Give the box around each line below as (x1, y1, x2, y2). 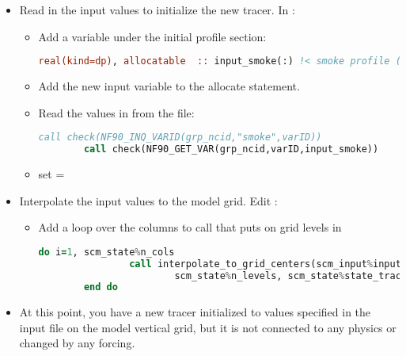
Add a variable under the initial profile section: (38, 28, 267, 44)
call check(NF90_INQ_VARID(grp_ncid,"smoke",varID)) (38, 132, 322, 144)
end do (83, 281, 118, 293)
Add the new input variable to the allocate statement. (38, 78, 300, 94)
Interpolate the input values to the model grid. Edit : (19, 192, 278, 209)
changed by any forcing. (19, 335, 135, 351)
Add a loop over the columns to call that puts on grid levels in (38, 219, 342, 235)
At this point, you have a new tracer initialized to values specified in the (19, 304, 371, 320)
